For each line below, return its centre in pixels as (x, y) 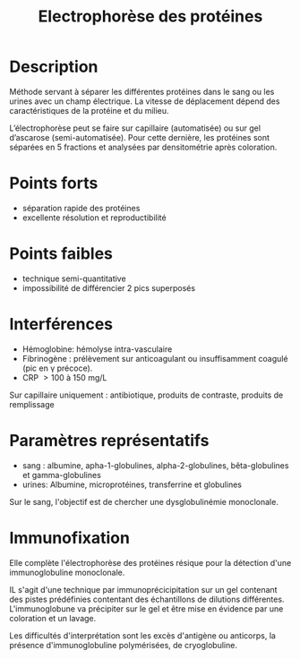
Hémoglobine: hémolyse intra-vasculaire (97, 349)
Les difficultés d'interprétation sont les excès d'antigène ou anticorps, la (142, 635)
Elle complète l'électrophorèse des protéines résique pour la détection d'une (150, 562)
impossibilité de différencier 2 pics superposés (108, 287)
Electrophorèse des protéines (150, 17)
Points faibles (61, 254)
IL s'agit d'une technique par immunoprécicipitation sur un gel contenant (143, 589)
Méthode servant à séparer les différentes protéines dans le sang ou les (142, 91)
